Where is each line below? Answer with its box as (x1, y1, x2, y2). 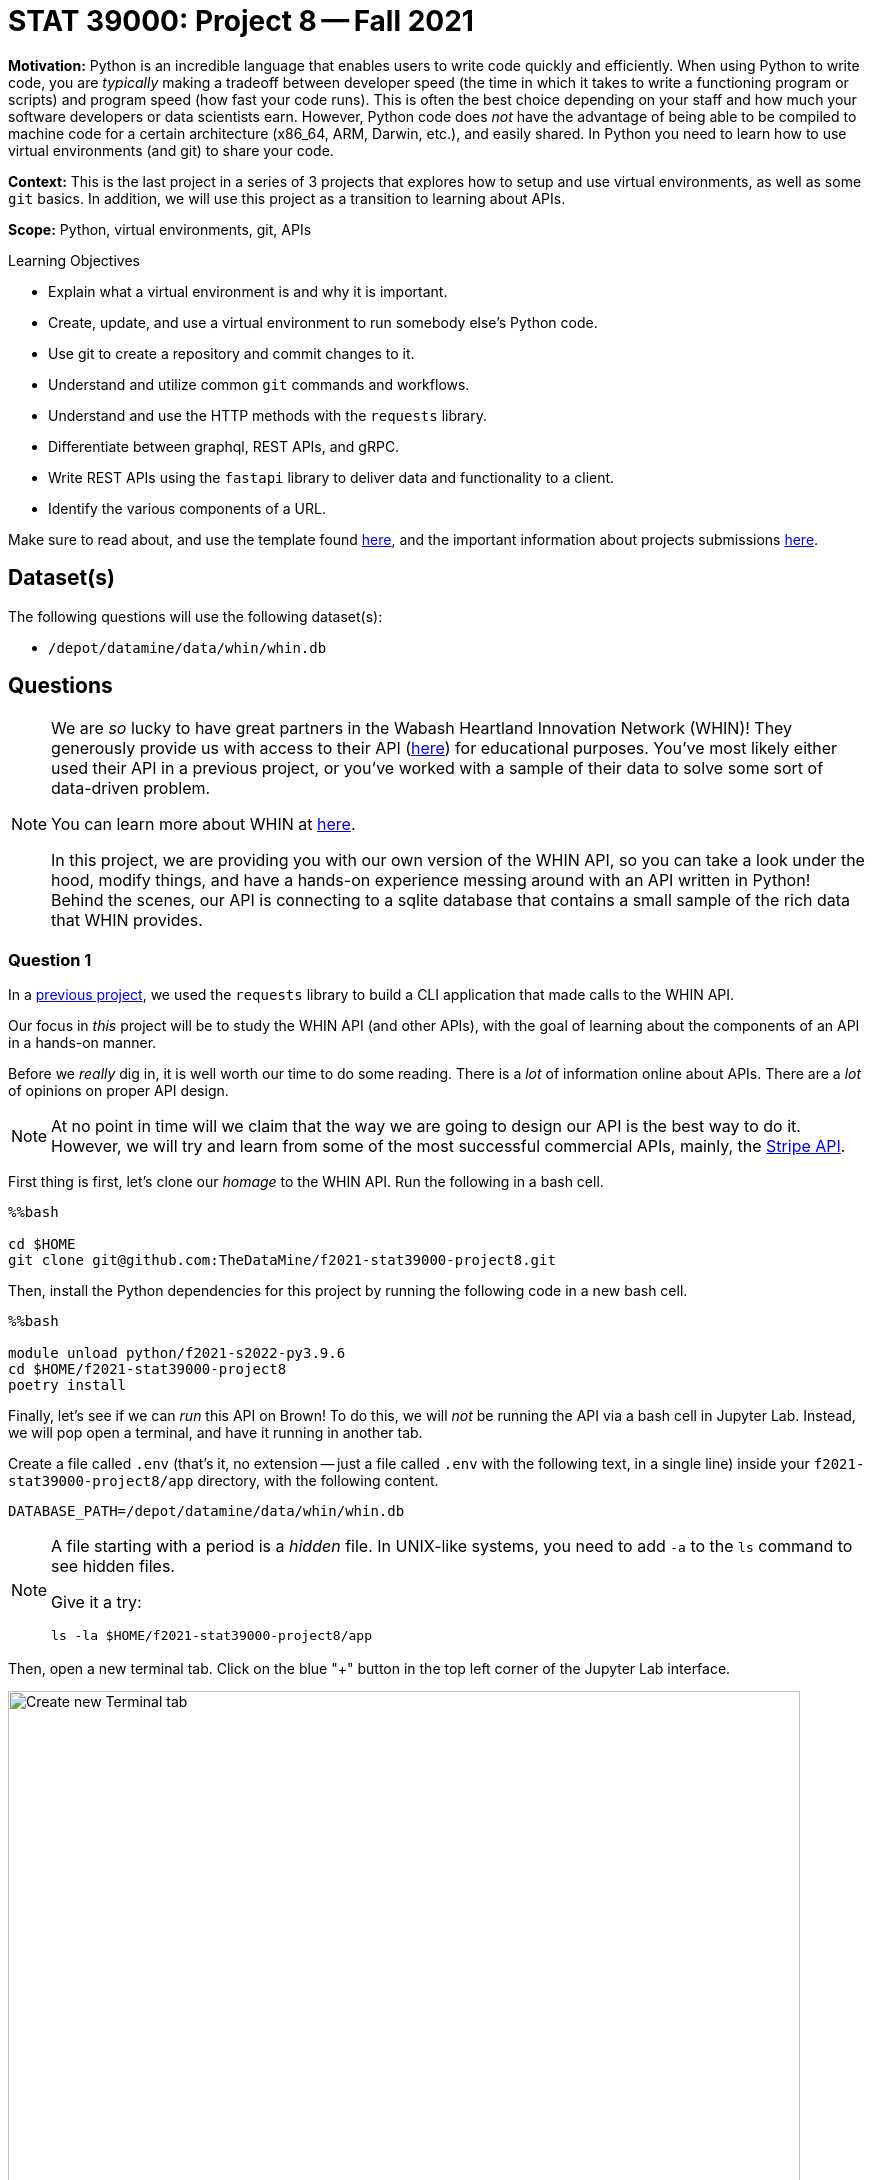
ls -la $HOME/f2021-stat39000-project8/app (51, 1628, 372, 1644)
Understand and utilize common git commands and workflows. (48, 375, 470, 393)
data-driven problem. (51, 778, 211, 799)
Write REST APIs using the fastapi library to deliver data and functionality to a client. (48, 468, 615, 486)
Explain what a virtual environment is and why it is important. (48, 282, 448, 300)
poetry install (8, 1377, 127, 1394)
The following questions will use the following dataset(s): (8, 607, 383, 625)
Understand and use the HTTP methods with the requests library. (48, 406, 487, 424)
